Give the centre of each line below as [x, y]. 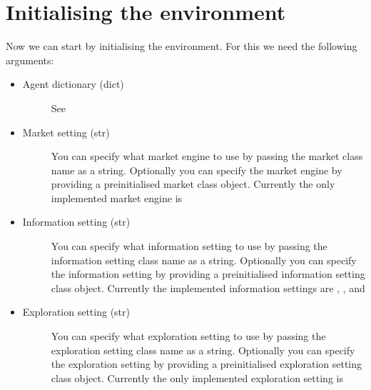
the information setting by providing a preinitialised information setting [208, 274]
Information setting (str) [76, 222]
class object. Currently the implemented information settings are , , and [208, 287]
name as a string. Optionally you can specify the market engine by [197, 170]
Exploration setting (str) [76, 312]
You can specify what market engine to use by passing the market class [207, 156]
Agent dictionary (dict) [73, 84]
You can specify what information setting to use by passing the [189, 246]
